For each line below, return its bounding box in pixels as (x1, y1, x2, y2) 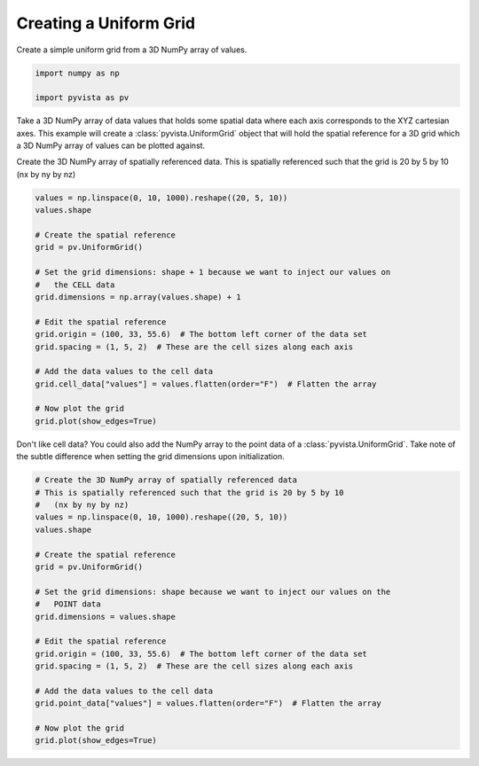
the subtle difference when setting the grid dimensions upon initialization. (16, 451, 286, 462)
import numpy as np (35, 67, 120, 78)
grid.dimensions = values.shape (35, 612, 177, 621)
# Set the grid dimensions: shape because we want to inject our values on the (35, 586, 391, 597)
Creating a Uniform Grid (16, 13, 195, 33)
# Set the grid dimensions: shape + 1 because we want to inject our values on (35, 267, 391, 277)
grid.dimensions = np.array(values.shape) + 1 (35, 292, 241, 301)
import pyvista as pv (35, 93, 130, 103)
